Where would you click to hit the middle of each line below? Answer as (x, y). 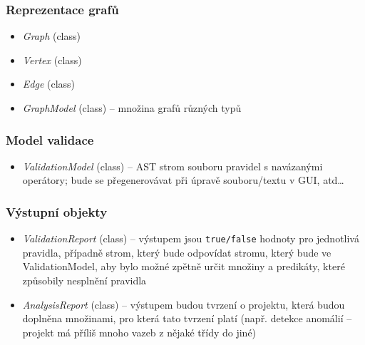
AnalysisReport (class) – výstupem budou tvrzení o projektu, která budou (184, 304)
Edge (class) (49, 84)
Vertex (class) (52, 60)
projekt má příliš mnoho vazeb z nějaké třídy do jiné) (139, 332)
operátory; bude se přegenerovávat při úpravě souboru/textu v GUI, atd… (183, 180)
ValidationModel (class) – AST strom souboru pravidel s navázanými (173, 166)
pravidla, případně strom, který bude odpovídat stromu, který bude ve (177, 252)
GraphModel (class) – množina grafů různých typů (132, 108)
